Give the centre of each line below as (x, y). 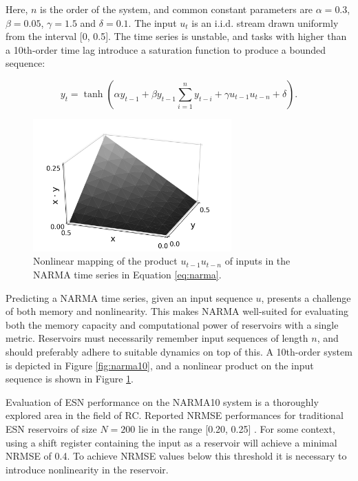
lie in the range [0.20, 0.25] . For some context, (236, 428)
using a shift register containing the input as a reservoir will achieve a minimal (171, 442)
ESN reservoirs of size (51, 428)
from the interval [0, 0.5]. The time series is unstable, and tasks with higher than (176, 36)
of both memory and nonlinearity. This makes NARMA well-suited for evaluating (177, 311)
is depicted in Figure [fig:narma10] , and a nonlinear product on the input (160, 365)
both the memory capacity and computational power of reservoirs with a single (172, 324)
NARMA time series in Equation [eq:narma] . (127, 274)
